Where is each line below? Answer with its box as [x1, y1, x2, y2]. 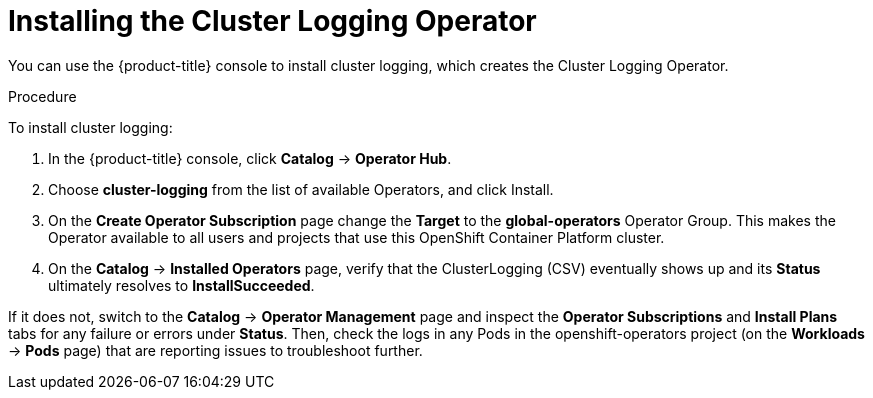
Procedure [8, 87, 77, 105]
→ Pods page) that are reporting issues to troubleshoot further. [8, 341, 423, 359]
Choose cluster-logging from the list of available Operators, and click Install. [48, 180, 554, 198]
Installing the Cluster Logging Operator [8, 4, 537, 38]
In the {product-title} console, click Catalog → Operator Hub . [48, 149, 452, 167]
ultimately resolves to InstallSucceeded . [48, 276, 315, 294]
